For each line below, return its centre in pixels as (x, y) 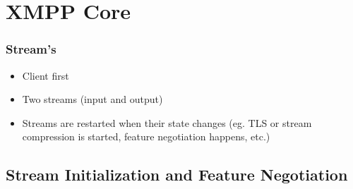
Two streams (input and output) (92, 99)
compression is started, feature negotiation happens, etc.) (146, 136)
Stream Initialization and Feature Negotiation (177, 175)
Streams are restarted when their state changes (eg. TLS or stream (167, 122)
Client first (46, 75)
